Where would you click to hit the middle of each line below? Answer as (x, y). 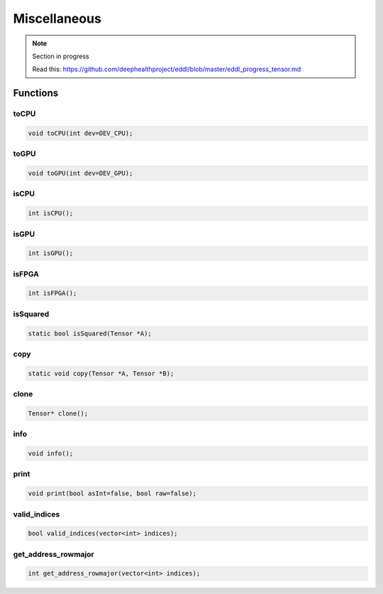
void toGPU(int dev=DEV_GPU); (81, 173)
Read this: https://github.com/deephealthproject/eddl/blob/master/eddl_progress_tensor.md (167, 69)
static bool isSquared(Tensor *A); (90, 333)
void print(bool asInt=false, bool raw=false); (112, 493)
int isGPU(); (51, 253)
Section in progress (61, 56)
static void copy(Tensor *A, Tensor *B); (101, 373)
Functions (36, 93)
